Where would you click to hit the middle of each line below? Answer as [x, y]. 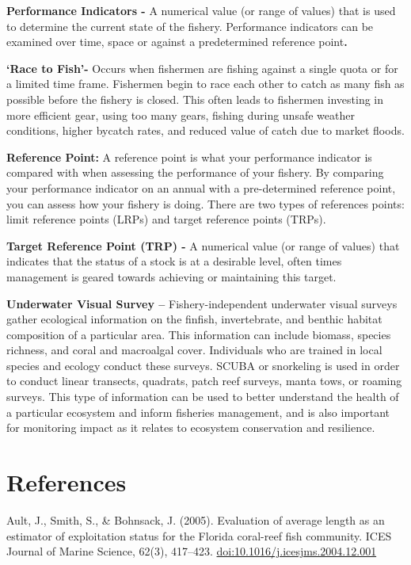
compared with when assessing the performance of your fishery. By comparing [195, 172]
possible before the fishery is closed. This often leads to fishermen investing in [195, 99]
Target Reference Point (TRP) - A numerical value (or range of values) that [203, 245]
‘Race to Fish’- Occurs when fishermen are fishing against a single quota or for [202, 68]
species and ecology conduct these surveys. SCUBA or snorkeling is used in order [203, 365]
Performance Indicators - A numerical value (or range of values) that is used [201, 10]
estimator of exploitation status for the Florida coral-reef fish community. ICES [199, 535]
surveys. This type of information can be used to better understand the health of [203, 397]
